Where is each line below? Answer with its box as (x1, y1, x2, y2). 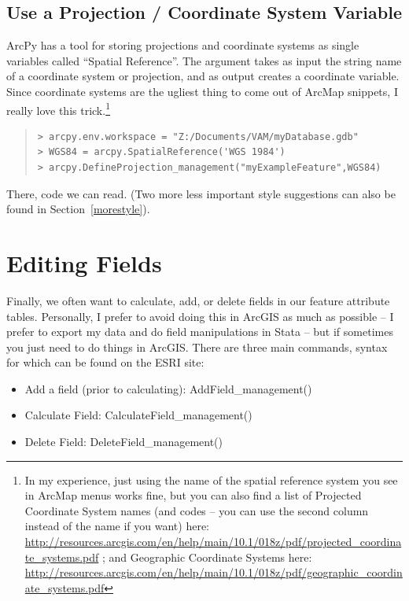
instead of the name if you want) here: (24, 518, 210, 534)
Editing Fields (6, 246, 162, 278)
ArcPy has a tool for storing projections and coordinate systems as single (6, 37, 359, 53)
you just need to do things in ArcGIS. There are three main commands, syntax (6, 338, 388, 355)
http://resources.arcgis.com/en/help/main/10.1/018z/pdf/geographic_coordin (24, 564, 403, 581)
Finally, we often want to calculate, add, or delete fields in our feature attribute (6, 292, 390, 308)
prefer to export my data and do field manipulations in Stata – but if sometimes (6, 323, 393, 340)
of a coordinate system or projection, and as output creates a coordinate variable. (6, 68, 400, 84)
